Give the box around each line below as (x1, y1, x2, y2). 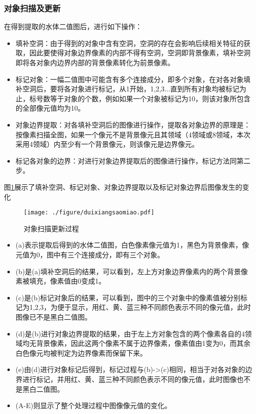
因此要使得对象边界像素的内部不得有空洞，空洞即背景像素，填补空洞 (29, 47, 251, 58)
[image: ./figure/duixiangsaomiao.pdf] (24, 209, 154, 216)
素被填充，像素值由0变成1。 (15, 276, 106, 286)
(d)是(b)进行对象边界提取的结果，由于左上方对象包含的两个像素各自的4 (15, 328, 245, 338)
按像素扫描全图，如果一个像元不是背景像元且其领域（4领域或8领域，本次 (15, 129, 251, 139)
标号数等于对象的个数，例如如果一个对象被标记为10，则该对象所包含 (29, 93, 251, 103)
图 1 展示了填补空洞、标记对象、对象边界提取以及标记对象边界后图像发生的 (4, 181, 242, 192)
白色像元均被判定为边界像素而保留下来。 (15, 347, 147, 358)
